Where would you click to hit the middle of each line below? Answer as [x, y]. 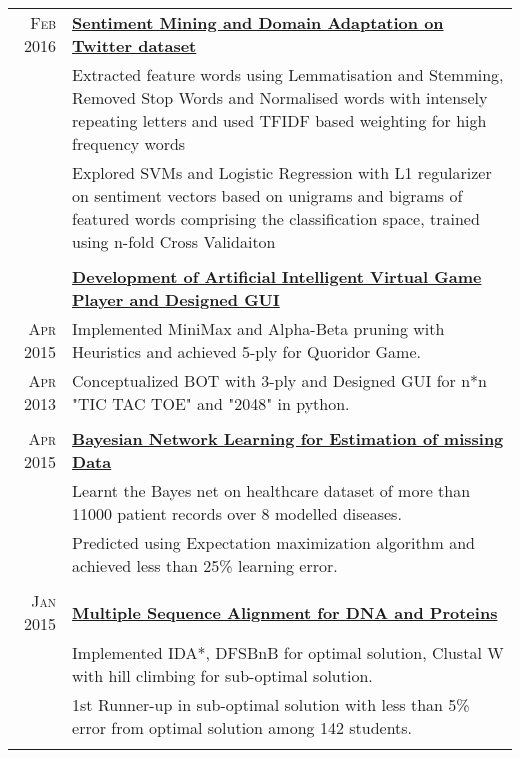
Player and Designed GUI [176, 299]
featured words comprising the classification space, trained [276, 218]
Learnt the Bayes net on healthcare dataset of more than [271, 490]
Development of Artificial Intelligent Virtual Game [277, 276]
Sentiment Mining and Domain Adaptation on [258, 22]
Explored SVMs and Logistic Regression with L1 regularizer [282, 172]
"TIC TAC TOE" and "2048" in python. [211, 403]
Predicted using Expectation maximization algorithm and [273, 542]
